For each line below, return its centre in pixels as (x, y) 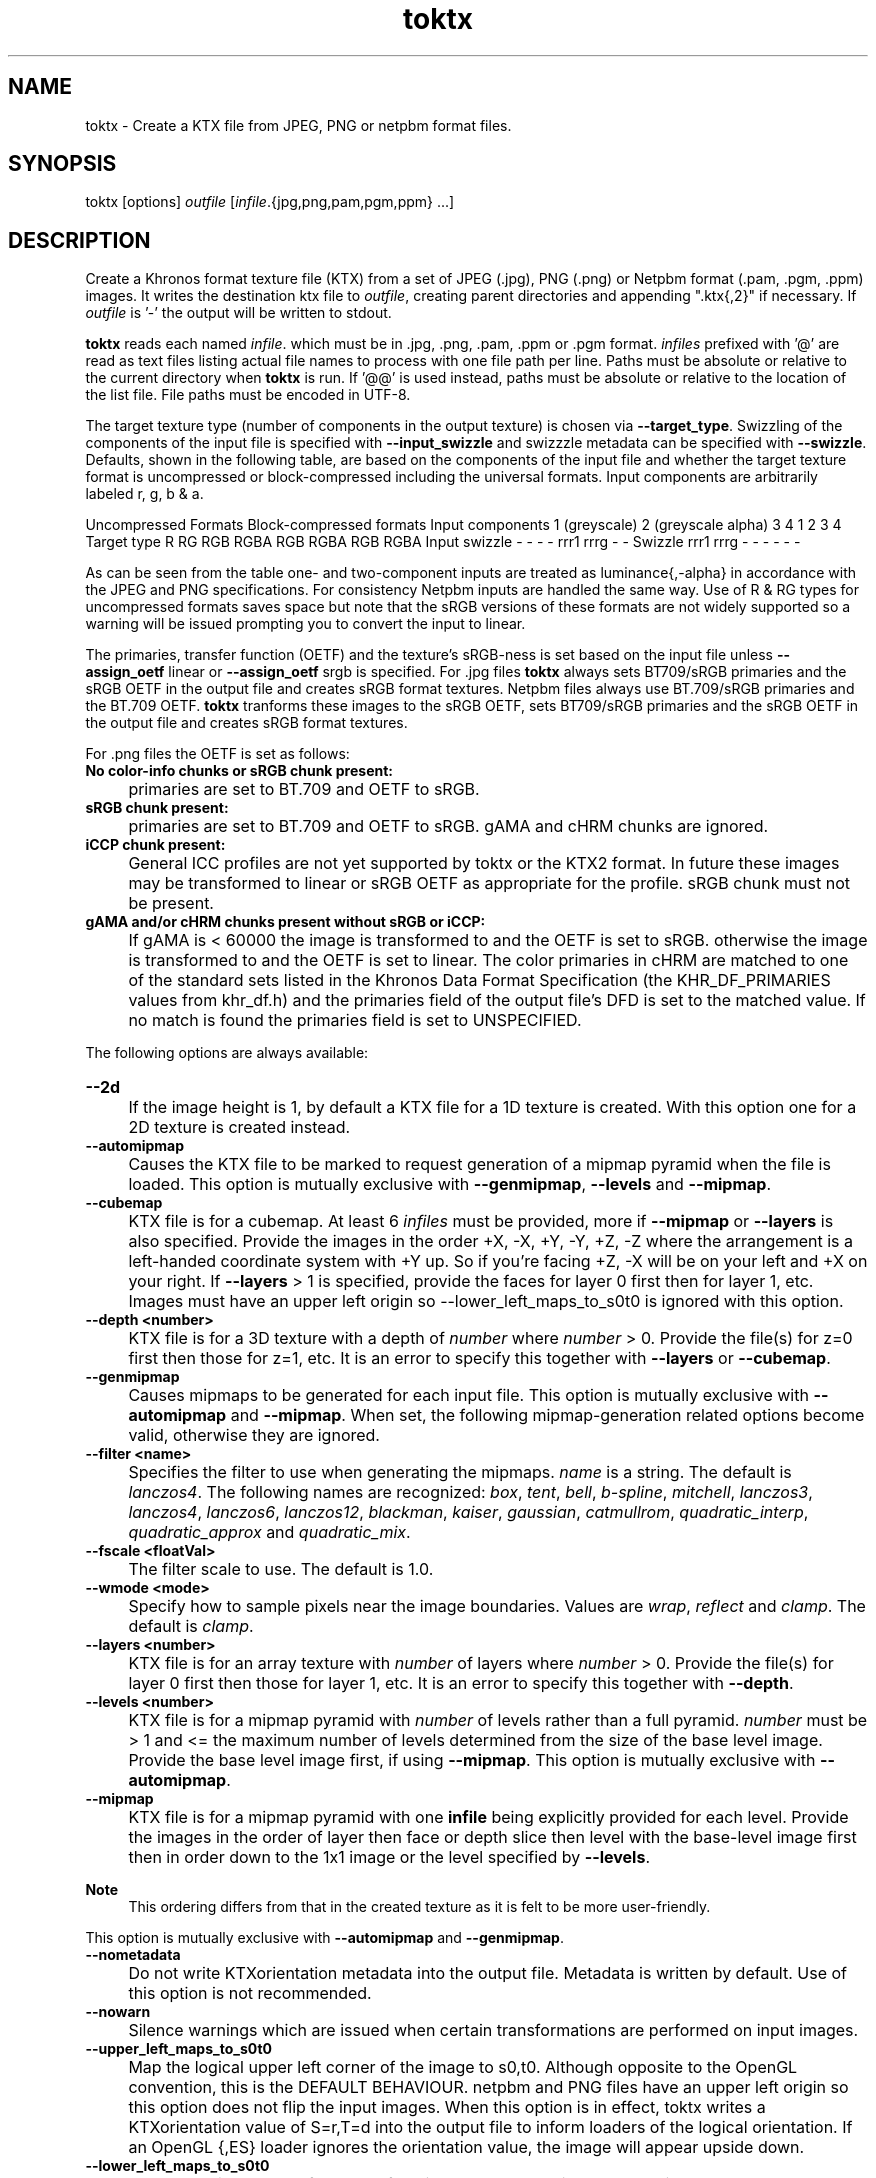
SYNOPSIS (62, 164)
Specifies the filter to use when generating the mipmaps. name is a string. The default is (460, 1472)
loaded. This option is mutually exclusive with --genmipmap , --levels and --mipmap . (449, 1184)
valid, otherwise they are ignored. (254, 1435)
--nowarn (118, 2012)
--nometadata (133, 1955)
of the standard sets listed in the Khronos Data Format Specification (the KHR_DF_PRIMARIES (479, 980)
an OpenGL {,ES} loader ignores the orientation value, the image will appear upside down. (466, 2147)
